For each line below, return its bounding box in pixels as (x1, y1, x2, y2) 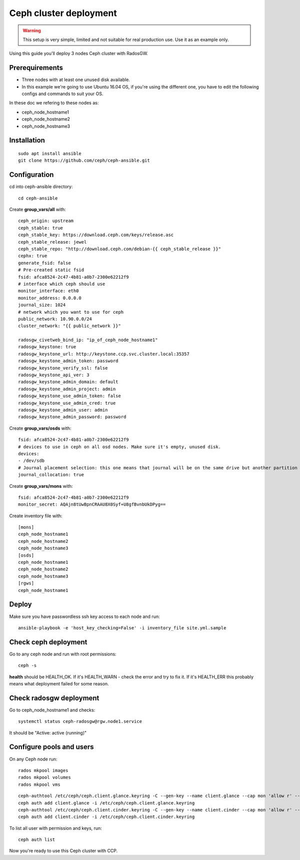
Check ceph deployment (9, 638, 87, 646)
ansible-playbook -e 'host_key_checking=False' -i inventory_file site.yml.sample (18, 625, 226, 630)
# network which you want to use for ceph (18, 309, 124, 315)
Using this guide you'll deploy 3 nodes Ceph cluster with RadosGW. (9, 51, 148, 57)
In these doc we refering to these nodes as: (9, 100, 99, 106)
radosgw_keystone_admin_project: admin (18, 386, 116, 392)
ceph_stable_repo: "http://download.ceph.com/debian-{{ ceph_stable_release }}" (18, 246, 221, 252)
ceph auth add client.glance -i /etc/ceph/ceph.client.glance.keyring (18, 800, 195, 805)
